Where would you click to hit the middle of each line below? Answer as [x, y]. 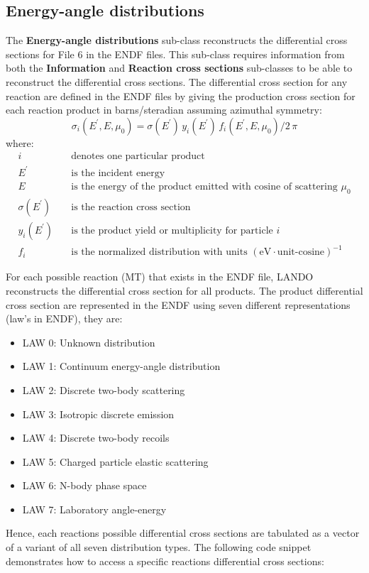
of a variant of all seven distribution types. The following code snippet [159, 547]
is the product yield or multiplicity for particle [172, 230]
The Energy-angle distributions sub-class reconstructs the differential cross [177, 40]
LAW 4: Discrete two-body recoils [96, 438]
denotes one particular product [138, 157]
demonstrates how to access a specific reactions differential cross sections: [165, 561]
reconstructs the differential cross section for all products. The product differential [184, 290]
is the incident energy [118, 173]
